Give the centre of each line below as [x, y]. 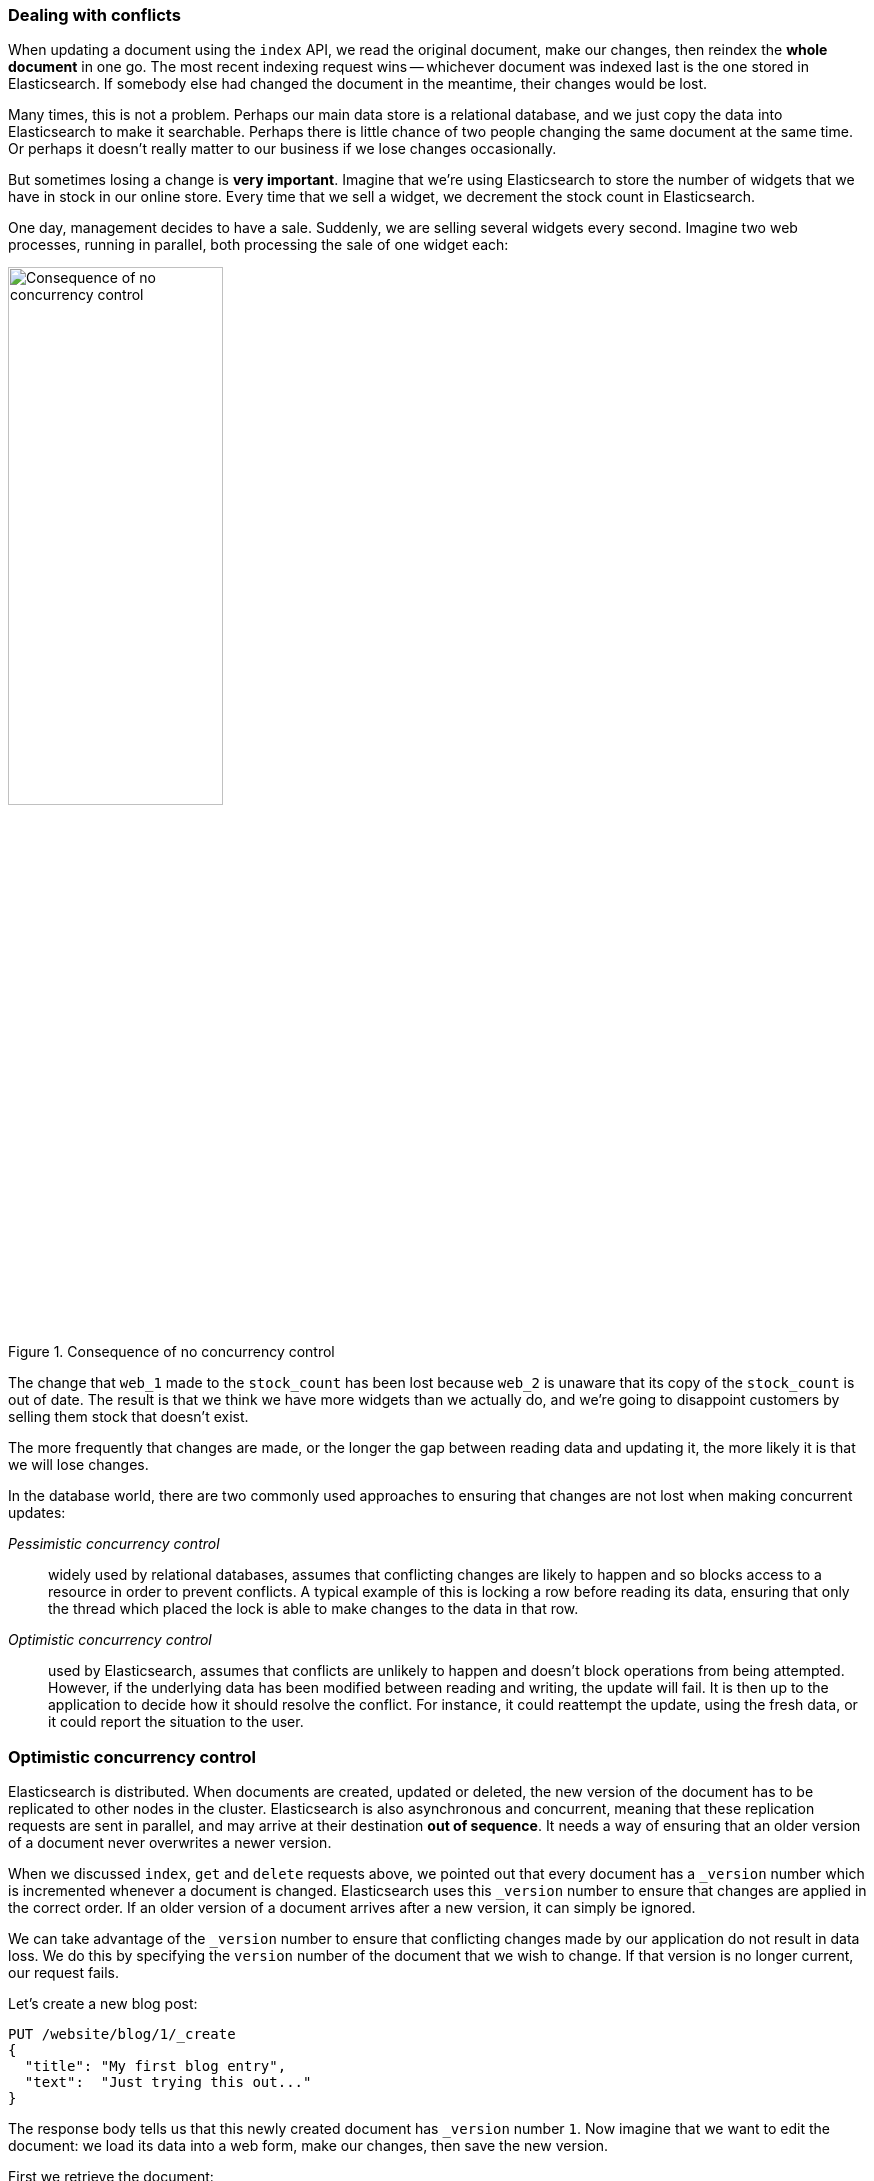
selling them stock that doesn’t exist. [128, 1417]
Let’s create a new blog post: [103, 2004]
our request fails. [64, 1973]
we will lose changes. [78, 1465]
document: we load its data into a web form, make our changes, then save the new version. [308, 2146]
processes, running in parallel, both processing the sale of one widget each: [258, 245]
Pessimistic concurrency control [114, 1544]
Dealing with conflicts [94, 15]
